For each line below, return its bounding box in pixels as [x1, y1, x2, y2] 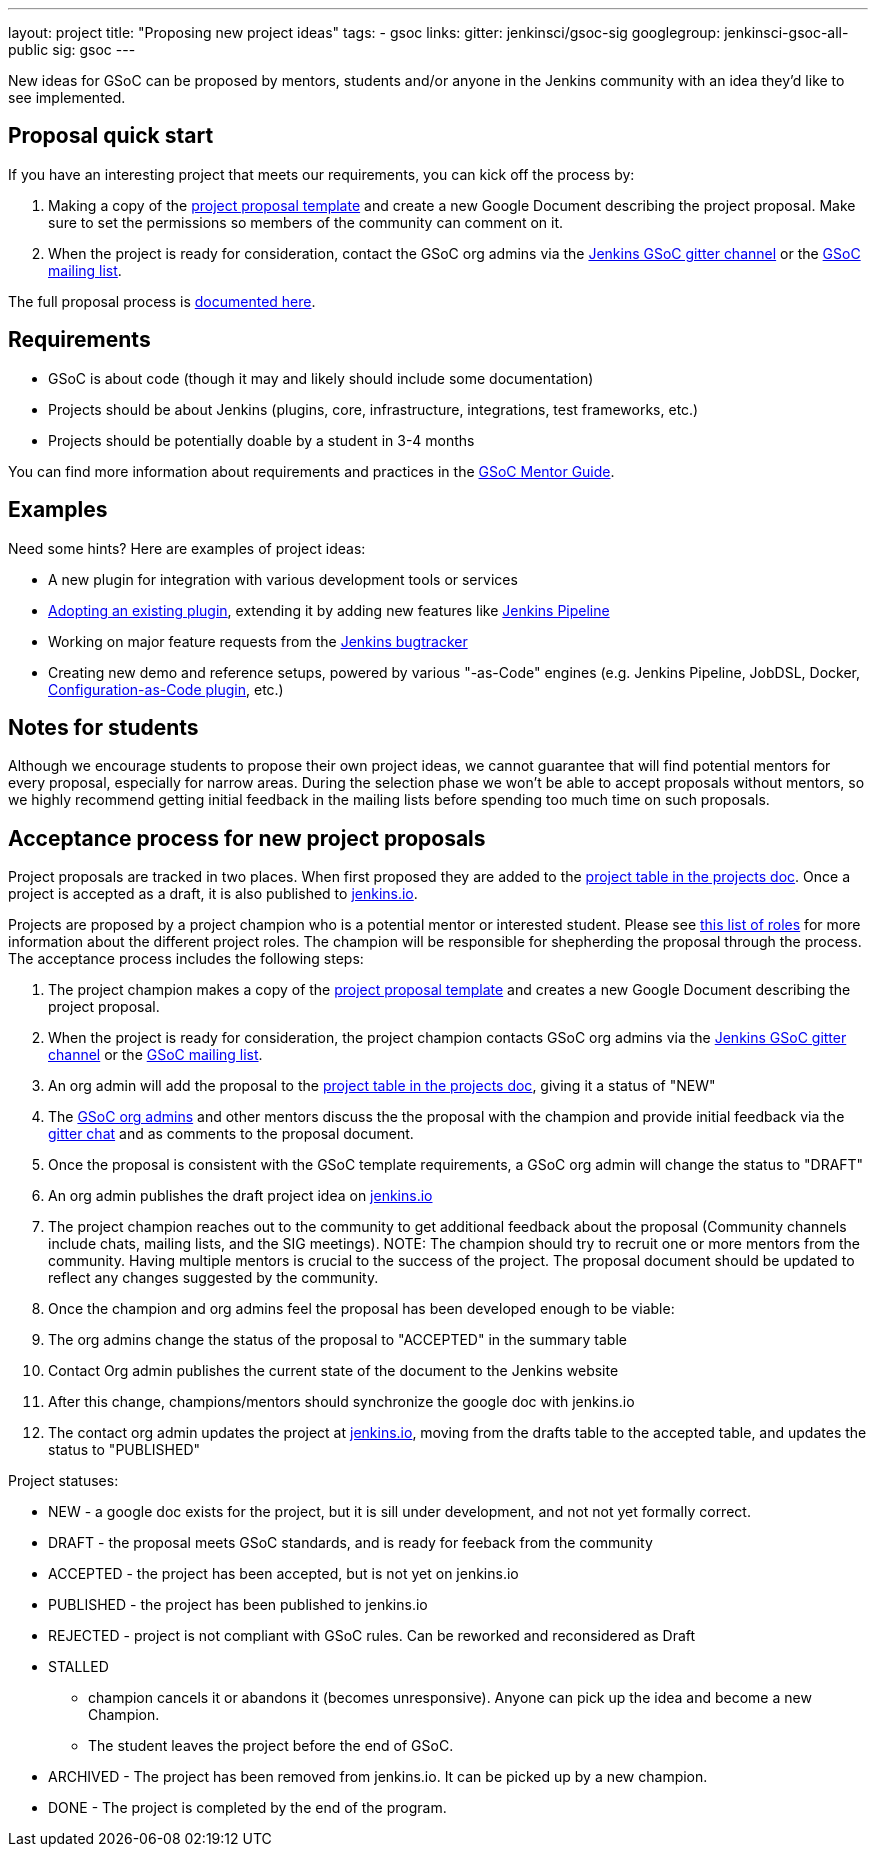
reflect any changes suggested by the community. [48, 1269, 379, 1287]
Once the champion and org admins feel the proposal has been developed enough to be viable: [48, 1300, 675, 1318]
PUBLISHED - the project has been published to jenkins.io [48, 1596, 428, 1614]
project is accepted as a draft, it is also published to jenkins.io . [8, 885, 418, 903]
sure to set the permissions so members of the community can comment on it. [48, 213, 564, 231]
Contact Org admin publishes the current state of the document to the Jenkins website [48, 1362, 619, 1380]
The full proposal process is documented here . [8, 292, 316, 310]
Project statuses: [8, 1472, 119, 1490]
